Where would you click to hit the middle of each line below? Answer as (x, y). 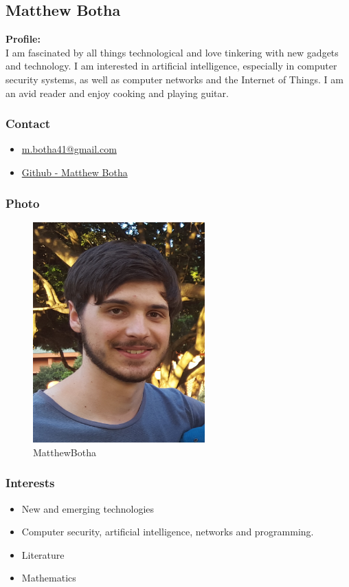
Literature (43, 554)
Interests (30, 483)
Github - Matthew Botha (75, 172)
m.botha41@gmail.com (69, 149)
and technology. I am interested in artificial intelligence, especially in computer (171, 66)
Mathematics (49, 578)
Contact (28, 124)
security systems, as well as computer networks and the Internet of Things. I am (174, 79)
